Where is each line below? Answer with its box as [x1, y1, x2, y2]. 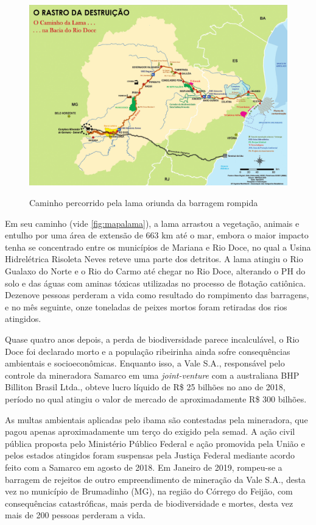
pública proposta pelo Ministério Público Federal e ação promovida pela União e [5, 437, 305, 449]
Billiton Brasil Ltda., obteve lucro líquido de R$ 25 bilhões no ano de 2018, [5, 380, 286, 393]
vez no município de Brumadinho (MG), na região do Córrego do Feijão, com [5, 485, 293, 498]
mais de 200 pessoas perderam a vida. [5, 509, 146, 521]
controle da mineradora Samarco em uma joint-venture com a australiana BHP [5, 368, 300, 381]
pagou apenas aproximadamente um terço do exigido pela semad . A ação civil [5, 425, 295, 438]
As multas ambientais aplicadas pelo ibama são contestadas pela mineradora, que [5, 413, 308, 426]
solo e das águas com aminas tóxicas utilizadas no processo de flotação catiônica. [5, 276, 306, 289]
